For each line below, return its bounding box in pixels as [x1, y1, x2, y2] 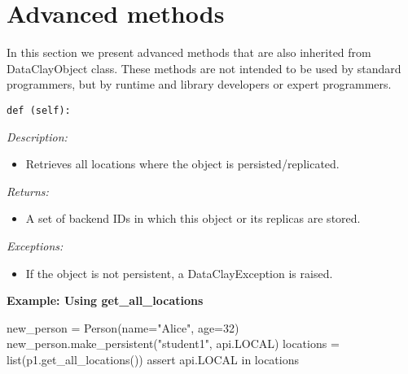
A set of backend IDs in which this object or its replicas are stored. [25, 210, 361, 227]
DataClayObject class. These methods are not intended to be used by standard [7, 59, 401, 76]
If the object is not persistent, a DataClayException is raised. [25, 264, 333, 281]
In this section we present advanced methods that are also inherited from [7, 44, 371, 61]
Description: [7, 128, 68, 145]
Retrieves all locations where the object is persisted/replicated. [25, 155, 340, 172]
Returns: [7, 182, 49, 199]
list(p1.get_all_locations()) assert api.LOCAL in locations [7, 350, 300, 367]
